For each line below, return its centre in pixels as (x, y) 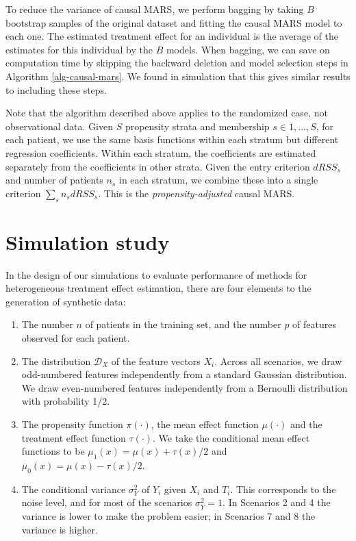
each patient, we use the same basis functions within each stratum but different (172, 139)
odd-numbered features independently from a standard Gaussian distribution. (184, 374)
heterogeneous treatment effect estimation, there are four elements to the (158, 288)
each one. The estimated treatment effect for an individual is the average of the (172, 36)
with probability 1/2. (66, 401)
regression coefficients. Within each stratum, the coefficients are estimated (161, 152)
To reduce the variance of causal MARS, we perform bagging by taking (155, 9)
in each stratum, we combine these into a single (218, 180)
